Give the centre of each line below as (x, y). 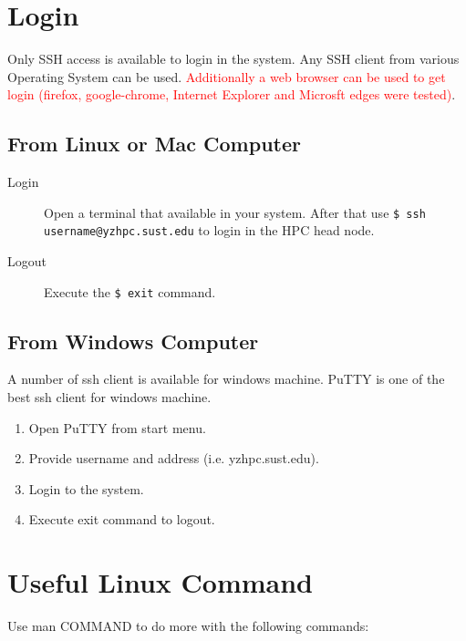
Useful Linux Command (160, 582)
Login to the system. (86, 488)
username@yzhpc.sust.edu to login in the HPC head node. (209, 230)
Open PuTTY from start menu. (117, 427)
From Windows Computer (133, 341)
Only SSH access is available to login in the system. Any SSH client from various (233, 59)
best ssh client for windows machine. (109, 397)
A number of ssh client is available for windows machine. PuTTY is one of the (226, 379)
